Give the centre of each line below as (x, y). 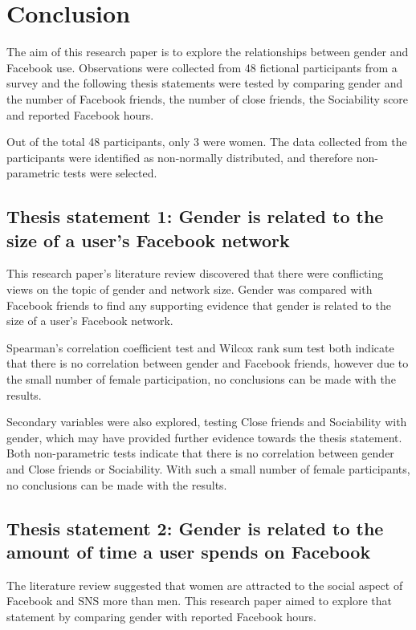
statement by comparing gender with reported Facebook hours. (161, 616)
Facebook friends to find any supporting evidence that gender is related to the (199, 305)
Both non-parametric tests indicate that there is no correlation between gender (200, 453)
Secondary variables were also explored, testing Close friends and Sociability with (207, 422)
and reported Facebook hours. (80, 114)
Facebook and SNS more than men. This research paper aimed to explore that (200, 601)
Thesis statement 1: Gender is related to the (195, 216)
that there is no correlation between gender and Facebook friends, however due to (208, 363)
